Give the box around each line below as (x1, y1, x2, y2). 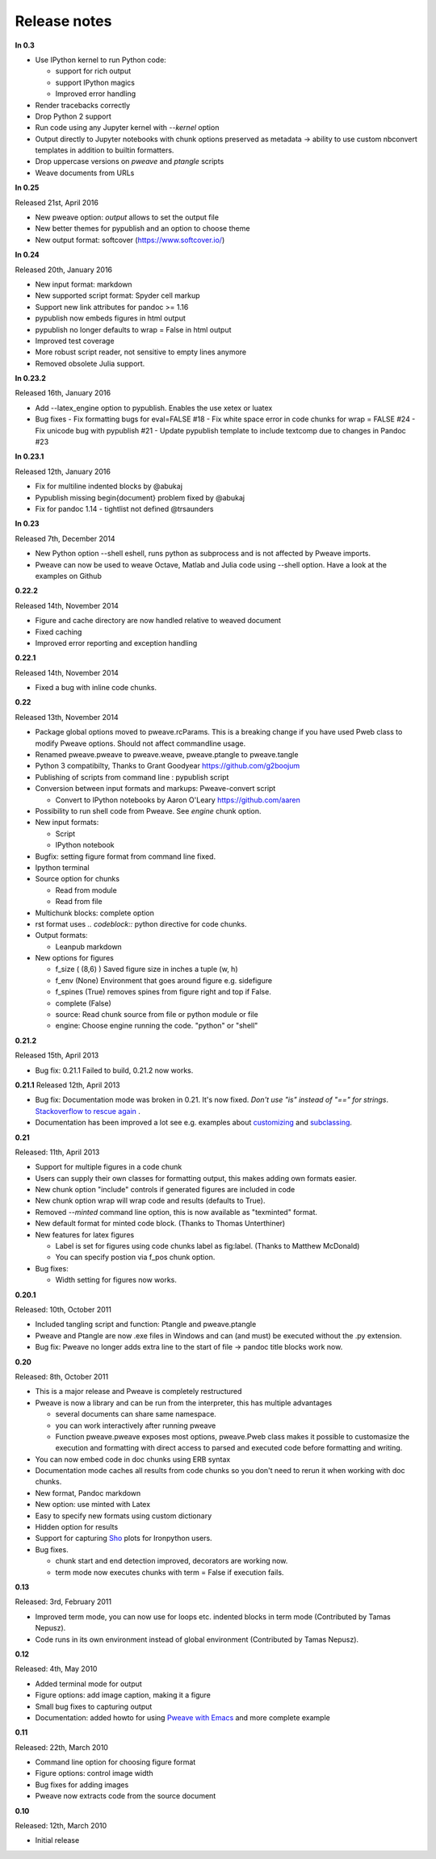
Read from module (55, 885, 117, 895)
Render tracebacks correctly (35, 100, 131, 110)
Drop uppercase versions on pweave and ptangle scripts (35, 157, 224, 166)
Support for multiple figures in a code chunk (35, 1162, 182, 1172)
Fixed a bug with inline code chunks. (35, 683, 157, 693)
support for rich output (55, 66, 132, 76)
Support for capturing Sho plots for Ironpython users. (35, 1534, 213, 1543)
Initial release (35, 1836, 80, 1845)
